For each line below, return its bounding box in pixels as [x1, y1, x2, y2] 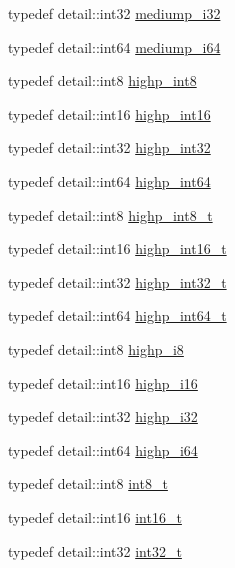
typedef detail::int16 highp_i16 [8, 372, 198, 393]
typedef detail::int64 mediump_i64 [8, 36, 221, 57]
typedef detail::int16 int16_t [8, 506, 182, 527]
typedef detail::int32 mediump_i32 [8, 3, 221, 23]
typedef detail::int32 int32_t [8, 540, 182, 561]
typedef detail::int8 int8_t [8, 473, 168, 494]
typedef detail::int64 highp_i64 [8, 439, 198, 460]
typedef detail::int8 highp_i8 [8, 338, 184, 359]
